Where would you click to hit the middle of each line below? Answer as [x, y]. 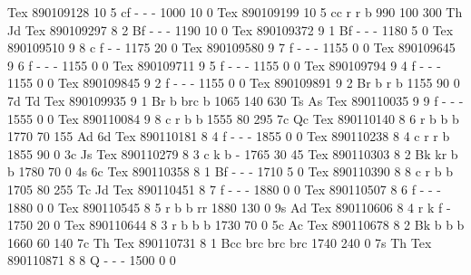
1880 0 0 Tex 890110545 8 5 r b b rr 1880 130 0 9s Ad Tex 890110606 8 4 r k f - [229, 207]
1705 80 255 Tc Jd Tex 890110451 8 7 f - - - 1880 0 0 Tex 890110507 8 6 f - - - [225, 189]
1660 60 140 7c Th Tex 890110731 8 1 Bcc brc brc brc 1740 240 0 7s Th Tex [220, 242]
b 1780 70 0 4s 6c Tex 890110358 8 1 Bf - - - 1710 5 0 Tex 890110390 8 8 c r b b [230, 171]
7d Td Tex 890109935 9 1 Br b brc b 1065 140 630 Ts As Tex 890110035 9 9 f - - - [235, 100]
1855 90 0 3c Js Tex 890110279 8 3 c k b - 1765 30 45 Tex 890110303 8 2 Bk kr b [233, 153]
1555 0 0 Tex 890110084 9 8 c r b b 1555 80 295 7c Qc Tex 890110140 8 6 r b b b [233, 118]
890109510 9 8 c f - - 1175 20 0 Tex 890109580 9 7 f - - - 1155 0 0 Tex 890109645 [231, 47]
